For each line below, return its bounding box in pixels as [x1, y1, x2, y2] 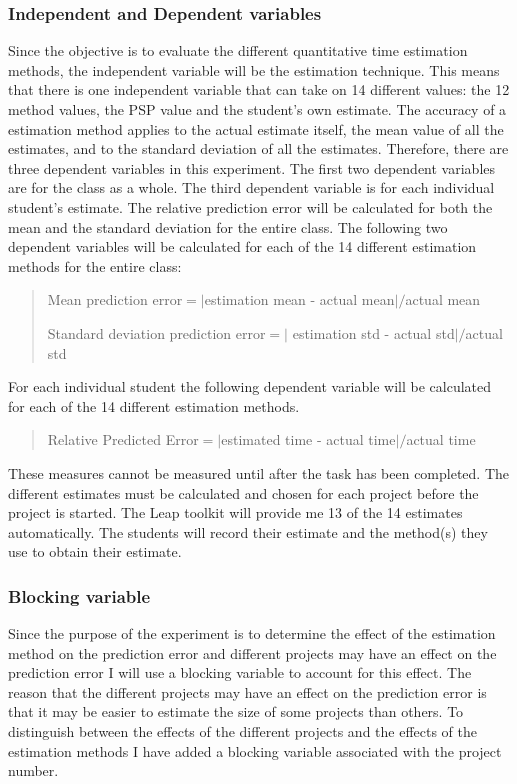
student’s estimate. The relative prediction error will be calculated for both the [8, 196, 493, 217]
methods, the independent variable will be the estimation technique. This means [8, 59, 500, 80]
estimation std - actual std [292, 322, 455, 343]
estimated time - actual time [221, 429, 396, 450]
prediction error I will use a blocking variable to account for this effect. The [8, 662, 472, 683]
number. [8, 760, 59, 781]
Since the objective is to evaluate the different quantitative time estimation [8, 40, 468, 61]
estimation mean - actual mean [204, 289, 395, 310]
